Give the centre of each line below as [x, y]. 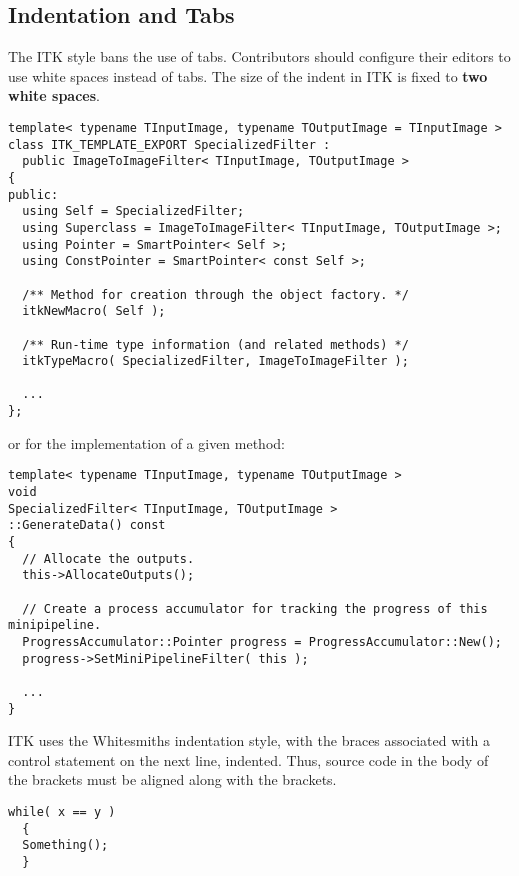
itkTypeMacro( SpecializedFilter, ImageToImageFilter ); [215, 361]
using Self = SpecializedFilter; [133, 211]
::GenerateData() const [87, 525]
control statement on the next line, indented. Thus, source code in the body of [248, 759]
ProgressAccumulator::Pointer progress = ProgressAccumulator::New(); [262, 641]
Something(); [65, 845]
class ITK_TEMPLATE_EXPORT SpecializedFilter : [169, 144]
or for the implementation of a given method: [146, 442]
